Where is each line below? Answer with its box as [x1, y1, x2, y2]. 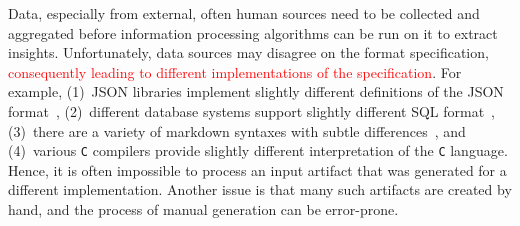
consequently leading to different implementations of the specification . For [8, 61, 462, 82]
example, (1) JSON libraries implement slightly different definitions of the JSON [8, 81, 504, 102]
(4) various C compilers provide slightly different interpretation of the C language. [8, 140, 508, 161]
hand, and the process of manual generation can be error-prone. [8, 199, 399, 219]
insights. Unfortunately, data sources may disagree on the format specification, [8, 42, 489, 63]
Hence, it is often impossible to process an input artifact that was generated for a [8, 159, 507, 180]
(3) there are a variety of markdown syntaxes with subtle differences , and [8, 120, 466, 141]
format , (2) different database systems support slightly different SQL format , [8, 100, 495, 121]
